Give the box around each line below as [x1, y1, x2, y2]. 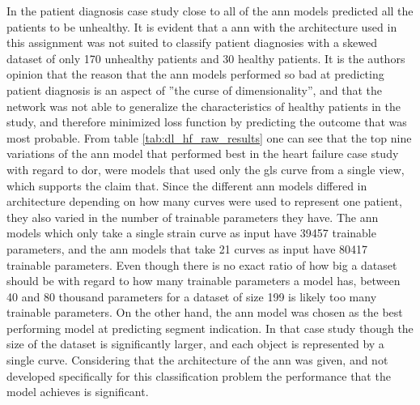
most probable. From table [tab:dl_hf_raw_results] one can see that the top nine [6, 129, 412, 146]
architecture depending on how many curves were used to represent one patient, [6, 193, 402, 210]
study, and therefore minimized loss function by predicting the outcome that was [6, 113, 407, 130]
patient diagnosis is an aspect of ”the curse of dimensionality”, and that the [6, 81, 383, 98]
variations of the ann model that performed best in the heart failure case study [6, 145, 399, 162]
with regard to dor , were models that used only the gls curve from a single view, [6, 160, 405, 177]
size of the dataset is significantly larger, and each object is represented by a [6, 335, 384, 352]
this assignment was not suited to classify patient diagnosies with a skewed [6, 34, 378, 51]
